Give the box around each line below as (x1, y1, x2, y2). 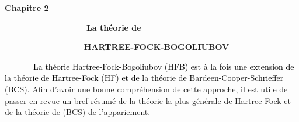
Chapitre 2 (5, 2, 49, 13)
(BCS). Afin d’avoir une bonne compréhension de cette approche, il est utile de (5, 82, 288, 95)
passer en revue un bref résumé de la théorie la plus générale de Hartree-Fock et (5, 94, 291, 106)
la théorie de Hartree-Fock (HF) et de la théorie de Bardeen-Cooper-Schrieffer (5, 71, 284, 84)
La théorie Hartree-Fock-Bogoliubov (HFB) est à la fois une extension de (33, 60, 294, 72)
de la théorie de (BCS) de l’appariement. (5, 106, 151, 118)
